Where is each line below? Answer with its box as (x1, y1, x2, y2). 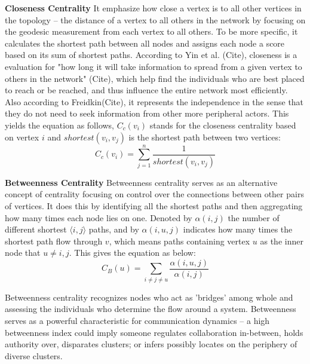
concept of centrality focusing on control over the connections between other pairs (5, 188, 304, 200)
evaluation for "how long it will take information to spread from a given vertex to (5, 60, 302, 72)
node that (5, 246, 41, 259)
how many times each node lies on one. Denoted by (5, 211, 192, 224)
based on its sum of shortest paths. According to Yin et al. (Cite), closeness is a (5, 48, 297, 61)
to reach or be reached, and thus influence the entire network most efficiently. (5, 84, 288, 96)
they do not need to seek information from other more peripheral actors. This (5, 107, 289, 120)
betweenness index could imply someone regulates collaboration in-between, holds (5, 326, 303, 338)
